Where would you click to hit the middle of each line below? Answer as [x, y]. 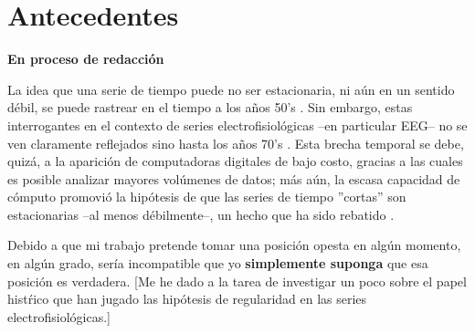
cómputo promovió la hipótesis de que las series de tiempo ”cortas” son [207, 197]
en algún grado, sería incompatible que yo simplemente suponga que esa [218, 263]
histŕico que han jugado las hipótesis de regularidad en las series [187, 299]
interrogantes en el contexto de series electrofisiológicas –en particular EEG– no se [237, 125]
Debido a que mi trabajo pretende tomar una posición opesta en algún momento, [234, 245]
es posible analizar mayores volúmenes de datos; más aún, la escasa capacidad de [234, 178]
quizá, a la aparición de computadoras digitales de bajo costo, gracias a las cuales [235, 161]
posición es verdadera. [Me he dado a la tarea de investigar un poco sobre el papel [237, 281]
